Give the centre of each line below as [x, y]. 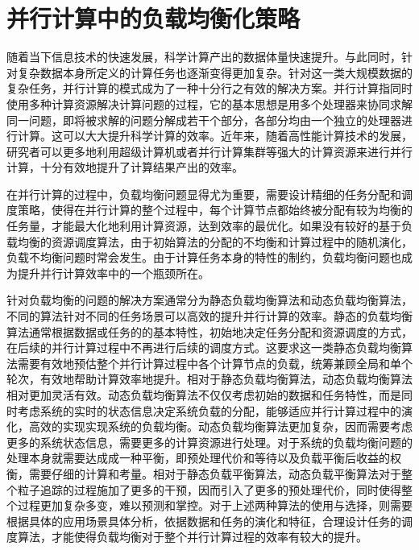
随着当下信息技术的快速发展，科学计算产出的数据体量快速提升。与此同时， [204, 57]
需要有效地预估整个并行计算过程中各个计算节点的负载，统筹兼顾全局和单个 [215, 363]
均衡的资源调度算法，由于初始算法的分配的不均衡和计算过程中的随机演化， [215, 241]
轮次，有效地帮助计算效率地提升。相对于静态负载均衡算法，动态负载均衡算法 [209, 379]
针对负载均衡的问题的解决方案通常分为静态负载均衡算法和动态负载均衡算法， [209, 300]
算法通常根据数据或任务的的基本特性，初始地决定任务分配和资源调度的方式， [209, 331]
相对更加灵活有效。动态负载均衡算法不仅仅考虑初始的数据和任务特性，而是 [204, 395]
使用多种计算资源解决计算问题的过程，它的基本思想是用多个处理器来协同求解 [209, 103]
